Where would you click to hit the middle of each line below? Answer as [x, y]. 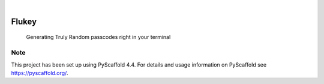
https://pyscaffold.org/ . [40, 73]
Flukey [24, 21]
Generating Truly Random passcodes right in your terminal [98, 37]
